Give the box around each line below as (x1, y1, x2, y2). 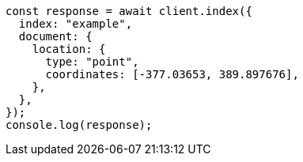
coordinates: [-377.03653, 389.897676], (45, 68, 299, 81)
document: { (18, 30, 93, 43)
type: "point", (45, 55, 139, 68)
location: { (32, 43, 106, 55)
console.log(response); (6, 119, 153, 131)
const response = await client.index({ (6, 5, 252, 17)
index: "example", (18, 17, 133, 30)
